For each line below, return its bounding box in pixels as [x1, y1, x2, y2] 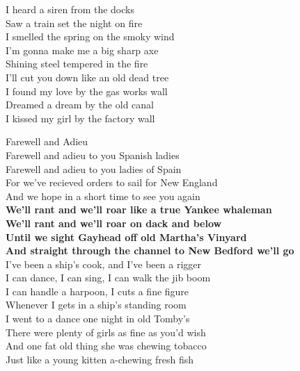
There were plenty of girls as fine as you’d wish [6, 324, 206, 339]
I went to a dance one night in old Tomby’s [6, 311, 190, 326]
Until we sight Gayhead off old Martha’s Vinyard [6, 229, 247, 244]
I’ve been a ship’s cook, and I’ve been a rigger [6, 256, 201, 271]
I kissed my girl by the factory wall [6, 110, 155, 125]
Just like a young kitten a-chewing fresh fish [6, 352, 194, 366]
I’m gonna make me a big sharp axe [6, 42, 159, 57]
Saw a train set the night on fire [6, 15, 143, 30]
